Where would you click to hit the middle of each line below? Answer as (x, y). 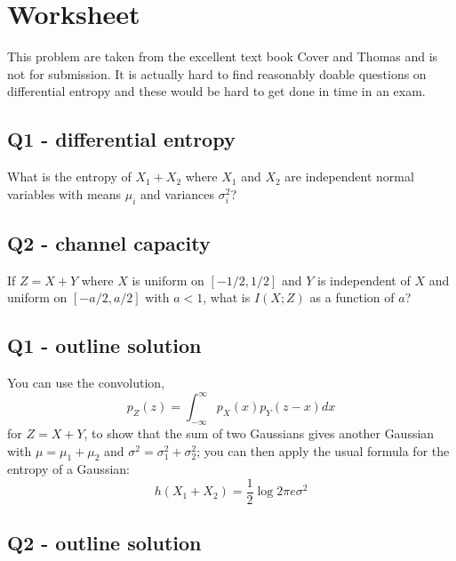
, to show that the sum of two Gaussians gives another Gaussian (259, 433)
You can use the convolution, (86, 383)
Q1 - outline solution (104, 345)
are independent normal (349, 176)
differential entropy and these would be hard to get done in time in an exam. (216, 91)
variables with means (64, 193)
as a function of (352, 297)
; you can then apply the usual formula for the (323, 450)
